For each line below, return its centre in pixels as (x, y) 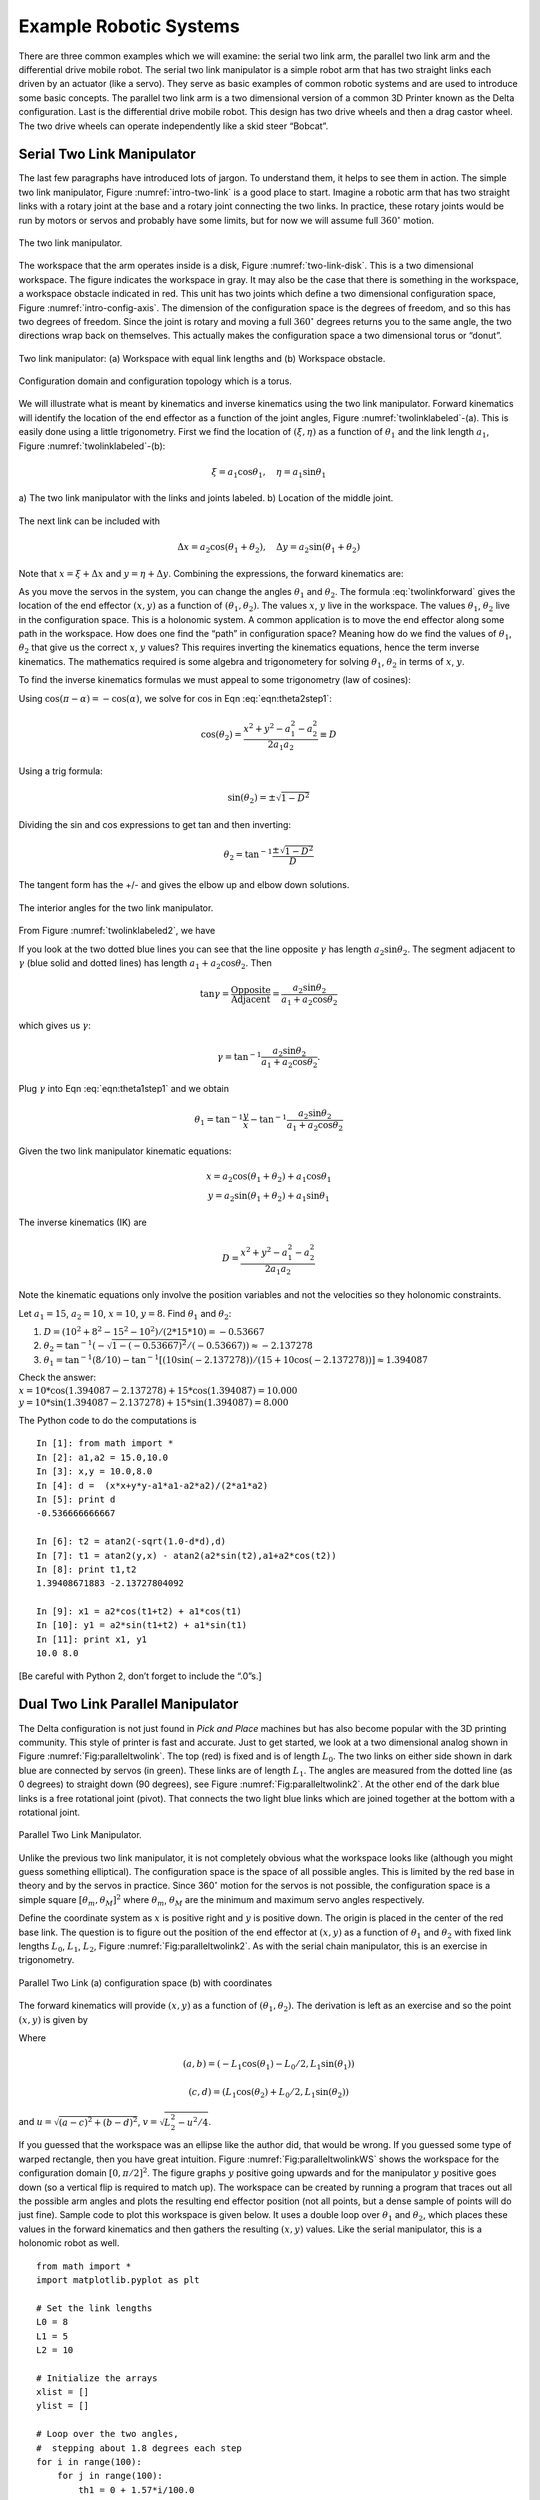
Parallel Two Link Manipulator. (80, 1835)
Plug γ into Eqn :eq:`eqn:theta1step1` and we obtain (124, 1088)
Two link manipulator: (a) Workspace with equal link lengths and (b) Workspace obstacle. (202, 358)
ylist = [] (63, 2406)
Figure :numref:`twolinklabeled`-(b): (92, 446)
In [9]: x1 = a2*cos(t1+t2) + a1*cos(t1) (139, 1611)
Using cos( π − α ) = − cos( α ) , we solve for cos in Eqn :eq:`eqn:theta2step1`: (175, 698)
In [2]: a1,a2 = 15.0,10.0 (102, 1457)
